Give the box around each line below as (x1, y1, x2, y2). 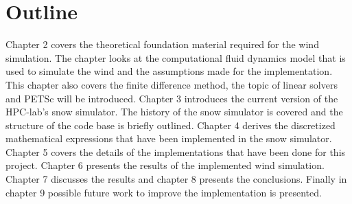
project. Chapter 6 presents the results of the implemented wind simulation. (5, 158, 325, 172)
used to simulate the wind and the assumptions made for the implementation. (5, 64, 333, 78)
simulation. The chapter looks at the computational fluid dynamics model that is (5, 50, 346, 65)
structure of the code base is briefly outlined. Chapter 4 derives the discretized (5, 117, 336, 132)
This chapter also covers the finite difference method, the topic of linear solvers (5, 77, 338, 91)
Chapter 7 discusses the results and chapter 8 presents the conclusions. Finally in (5, 172, 347, 186)
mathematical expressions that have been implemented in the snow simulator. (5, 131, 332, 146)
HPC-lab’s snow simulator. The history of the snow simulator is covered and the (5, 104, 343, 119)
